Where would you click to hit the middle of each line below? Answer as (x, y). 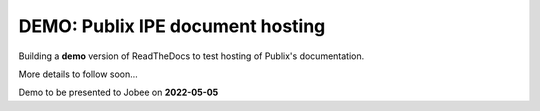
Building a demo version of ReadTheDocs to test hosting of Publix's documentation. (191, 56)
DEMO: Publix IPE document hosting (172, 26)
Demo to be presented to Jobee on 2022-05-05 (118, 92)
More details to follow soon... (78, 74)
